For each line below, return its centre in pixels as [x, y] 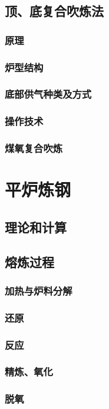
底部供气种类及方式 [48, 94]
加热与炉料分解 [39, 290]
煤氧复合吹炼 [34, 148]
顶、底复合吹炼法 [54, 11]
